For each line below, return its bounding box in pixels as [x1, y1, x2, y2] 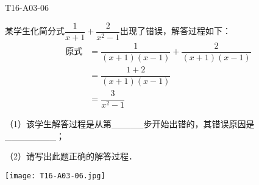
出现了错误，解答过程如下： [120, 24, 232, 37]
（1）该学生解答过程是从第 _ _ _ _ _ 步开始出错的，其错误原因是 [5, 117, 255, 130]
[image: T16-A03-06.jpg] [5, 171, 105, 180]
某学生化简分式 [5, 24, 65, 37]
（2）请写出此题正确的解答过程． [5, 150, 137, 162]
